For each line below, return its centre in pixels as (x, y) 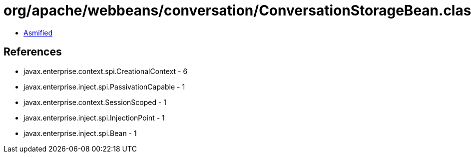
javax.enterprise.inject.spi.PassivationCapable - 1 (104, 86)
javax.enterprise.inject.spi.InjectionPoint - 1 (94, 117)
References (33, 52)
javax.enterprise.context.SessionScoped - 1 (95, 102)
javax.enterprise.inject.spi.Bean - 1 (80, 133)
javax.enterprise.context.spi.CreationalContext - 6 (106, 71)
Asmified (38, 32)
